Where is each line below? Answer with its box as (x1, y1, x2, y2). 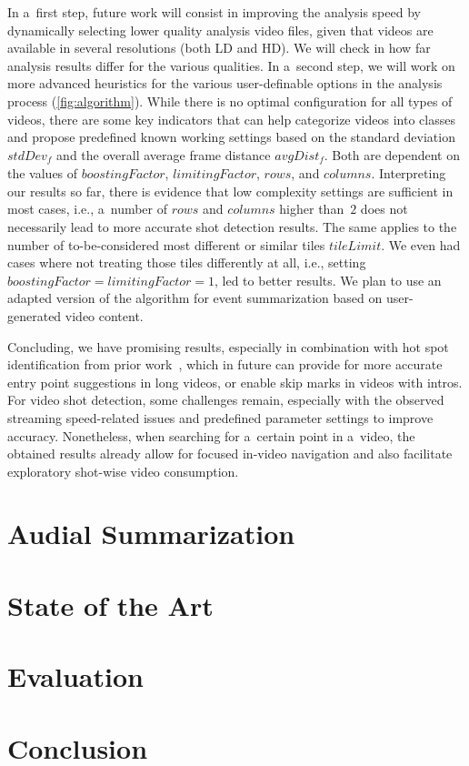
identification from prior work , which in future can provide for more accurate (7, 355, 443, 374)
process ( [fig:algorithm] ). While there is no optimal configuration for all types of (7, 91, 453, 110)
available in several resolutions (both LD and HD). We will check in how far (7, 38, 431, 57)
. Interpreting (371, 164, 446, 183)
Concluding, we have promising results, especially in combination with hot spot (7, 337, 449, 356)
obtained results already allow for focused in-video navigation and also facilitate (7, 444, 453, 463)
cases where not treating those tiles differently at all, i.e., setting (7, 253, 366, 272)
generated (7, 306, 62, 325)
